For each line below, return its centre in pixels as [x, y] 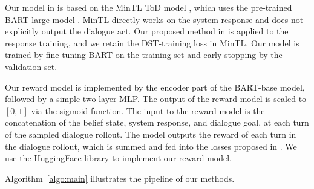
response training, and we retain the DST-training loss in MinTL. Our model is [152, 43]
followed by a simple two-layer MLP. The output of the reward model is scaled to [156, 99]
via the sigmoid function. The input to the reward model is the [148, 110]
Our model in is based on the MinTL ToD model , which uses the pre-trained [149, 7]
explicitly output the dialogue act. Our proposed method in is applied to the [147, 31]
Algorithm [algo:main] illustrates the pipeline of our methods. [120, 178]
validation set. [31, 66]
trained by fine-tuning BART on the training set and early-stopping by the [144, 55]
